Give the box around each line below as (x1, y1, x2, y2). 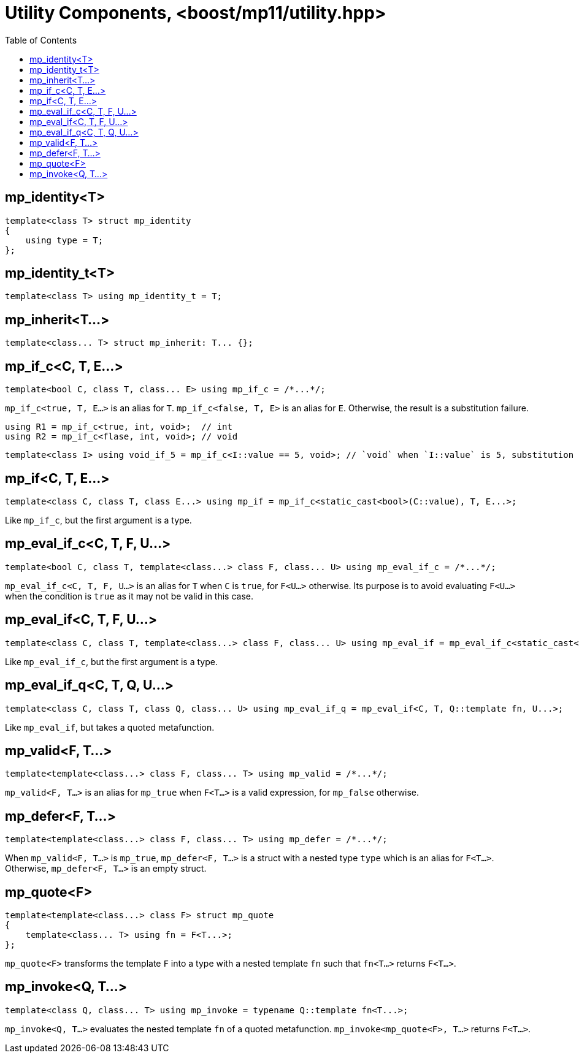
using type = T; (25, 235, 104, 245)
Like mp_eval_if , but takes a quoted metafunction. (5, 721, 215, 733)
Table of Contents (5, 34, 77, 45)
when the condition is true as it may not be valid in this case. (5, 590, 254, 601)
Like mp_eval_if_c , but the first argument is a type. (5, 656, 218, 667)
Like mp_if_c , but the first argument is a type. (5, 514, 192, 525)
